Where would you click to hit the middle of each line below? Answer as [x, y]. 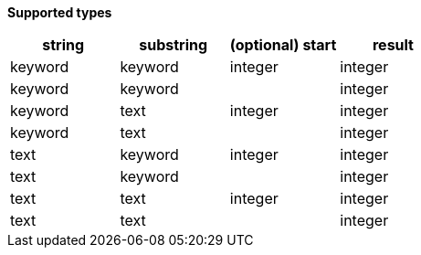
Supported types [60, 12]
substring [174, 45]
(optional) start [283, 45]
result [393, 45]
